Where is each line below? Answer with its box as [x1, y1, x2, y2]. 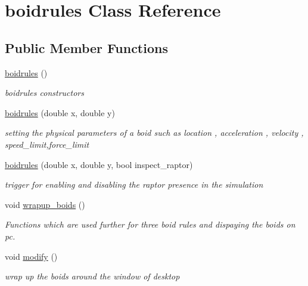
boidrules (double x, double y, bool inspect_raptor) [5, 158, 193, 170]
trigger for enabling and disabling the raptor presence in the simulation [5, 178, 263, 191]
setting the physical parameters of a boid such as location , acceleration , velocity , [5, 126, 304, 139]
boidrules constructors [5, 86, 84, 99]
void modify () [5, 250, 58, 262]
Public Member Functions [5, 38, 168, 57]
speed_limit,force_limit [5, 138, 89, 150]
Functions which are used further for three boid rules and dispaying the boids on [5, 218, 295, 231]
